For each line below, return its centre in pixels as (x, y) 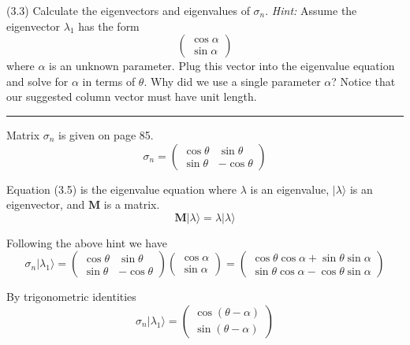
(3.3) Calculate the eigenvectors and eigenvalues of (128, 10)
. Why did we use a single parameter (232, 81)
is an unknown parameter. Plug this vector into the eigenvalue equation (222, 66)
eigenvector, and (46, 204)
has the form (109, 26)
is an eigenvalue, (290, 189)
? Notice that (363, 81)
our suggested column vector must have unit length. (132, 96)
